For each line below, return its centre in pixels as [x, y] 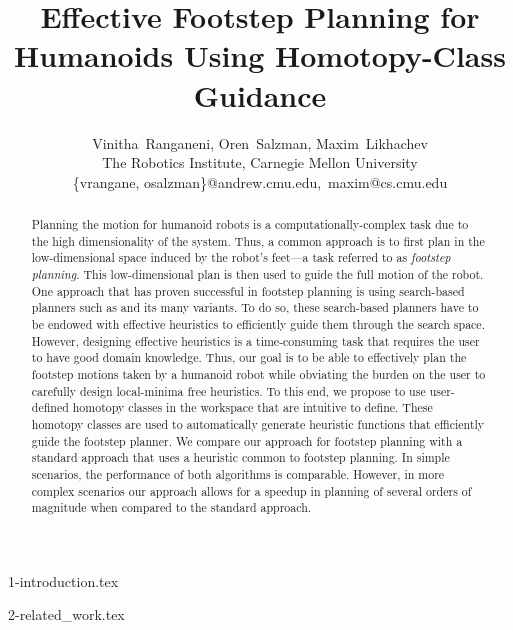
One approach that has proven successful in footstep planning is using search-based [248, 290]
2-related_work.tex [66, 614]
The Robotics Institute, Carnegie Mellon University [260, 162]
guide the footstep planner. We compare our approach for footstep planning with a [247, 440]
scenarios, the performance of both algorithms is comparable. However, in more [238, 473]
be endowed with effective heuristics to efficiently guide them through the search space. [258, 324]
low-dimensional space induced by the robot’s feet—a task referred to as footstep [241, 257]
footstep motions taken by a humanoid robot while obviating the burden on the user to [258, 373]
